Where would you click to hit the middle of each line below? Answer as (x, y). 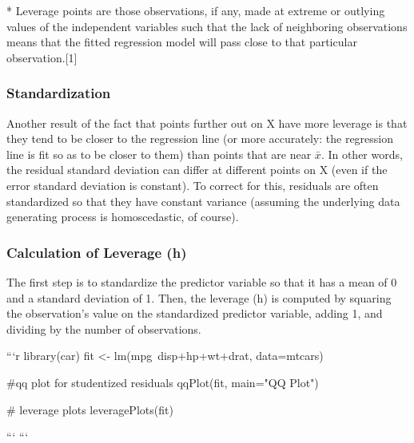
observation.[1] (42, 57)
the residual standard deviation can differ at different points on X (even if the (197, 170)
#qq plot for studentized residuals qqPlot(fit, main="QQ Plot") (163, 382)
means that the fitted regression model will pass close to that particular (182, 42)
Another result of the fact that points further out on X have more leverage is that (207, 123)
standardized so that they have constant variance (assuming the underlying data (203, 201)
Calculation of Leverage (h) (97, 252)
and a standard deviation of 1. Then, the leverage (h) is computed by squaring (199, 297)
